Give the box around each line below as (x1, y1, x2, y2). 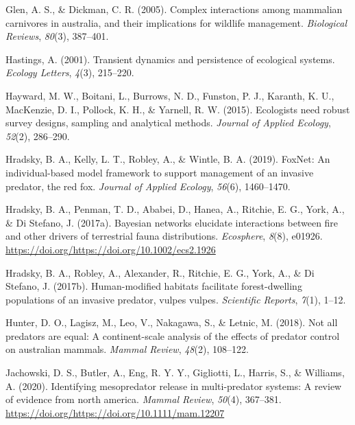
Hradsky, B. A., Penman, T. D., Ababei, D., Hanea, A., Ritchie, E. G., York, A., (5, 202, 345, 216)
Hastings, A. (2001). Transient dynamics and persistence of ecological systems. (5, 51, 335, 66)
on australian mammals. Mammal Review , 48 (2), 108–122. (5, 342, 249, 356)
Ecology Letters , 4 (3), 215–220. (5, 65, 134, 80)
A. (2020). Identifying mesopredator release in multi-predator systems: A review (5, 378, 342, 393)
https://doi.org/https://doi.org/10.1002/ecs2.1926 (5, 242, 216, 256)
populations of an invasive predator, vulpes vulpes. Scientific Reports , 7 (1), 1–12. (5, 292, 346, 306)
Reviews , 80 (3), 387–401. (5, 29, 109, 43)
